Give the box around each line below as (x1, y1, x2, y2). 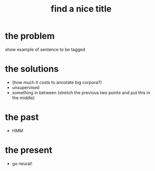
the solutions (5, 64, 59, 74)
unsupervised (12, 85, 40, 90)
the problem (5, 30, 55, 42)
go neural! (12, 160, 32, 166)
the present (5, 145, 53, 156)
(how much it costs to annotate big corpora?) (12, 79, 102, 85)
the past (5, 112, 39, 123)
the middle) (12, 95, 35, 100)
